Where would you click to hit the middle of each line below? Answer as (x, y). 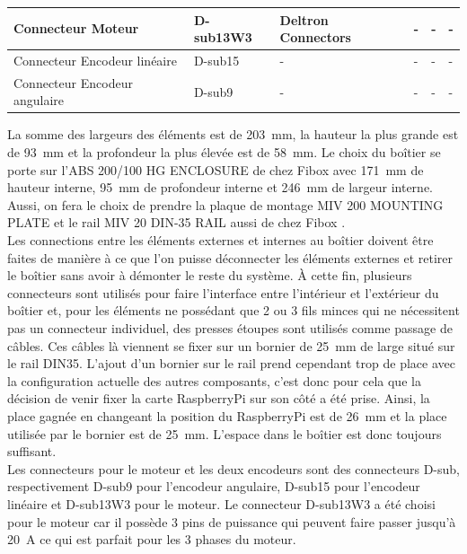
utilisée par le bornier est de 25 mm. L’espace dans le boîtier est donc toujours (225, 433)
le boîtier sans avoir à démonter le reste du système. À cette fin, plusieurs (210, 275)
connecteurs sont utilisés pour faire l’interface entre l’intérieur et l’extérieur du (223, 292)
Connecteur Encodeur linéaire (95, 60)
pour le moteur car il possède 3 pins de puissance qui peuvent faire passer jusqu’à (232, 521)
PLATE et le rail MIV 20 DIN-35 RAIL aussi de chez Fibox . (176, 222)
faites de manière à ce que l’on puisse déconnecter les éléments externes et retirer (230, 257)
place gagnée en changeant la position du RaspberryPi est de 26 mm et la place (227, 415)
